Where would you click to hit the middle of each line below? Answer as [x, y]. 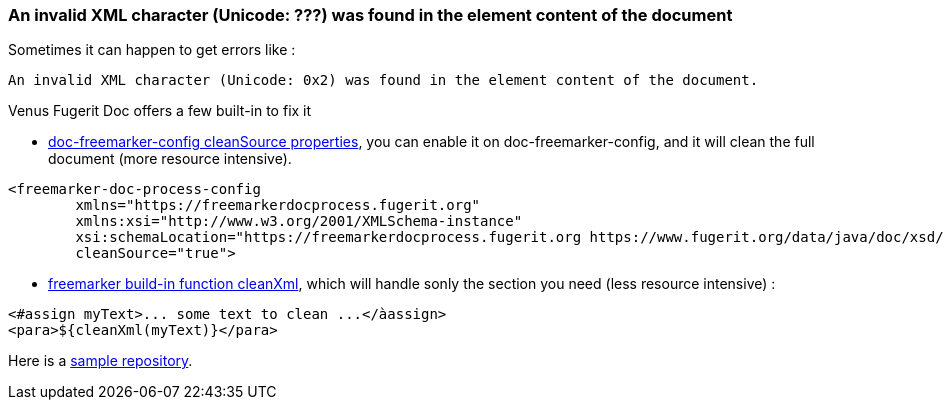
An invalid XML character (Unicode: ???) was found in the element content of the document [370, 15]
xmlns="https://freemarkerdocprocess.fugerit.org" [278, 205]
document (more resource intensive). [170, 159]
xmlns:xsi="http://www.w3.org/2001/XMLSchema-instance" [299, 221]
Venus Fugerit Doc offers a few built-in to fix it [160, 111]
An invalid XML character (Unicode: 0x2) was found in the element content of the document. [383, 80]
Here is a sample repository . [100, 361]
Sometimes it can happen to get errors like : [152, 50]
